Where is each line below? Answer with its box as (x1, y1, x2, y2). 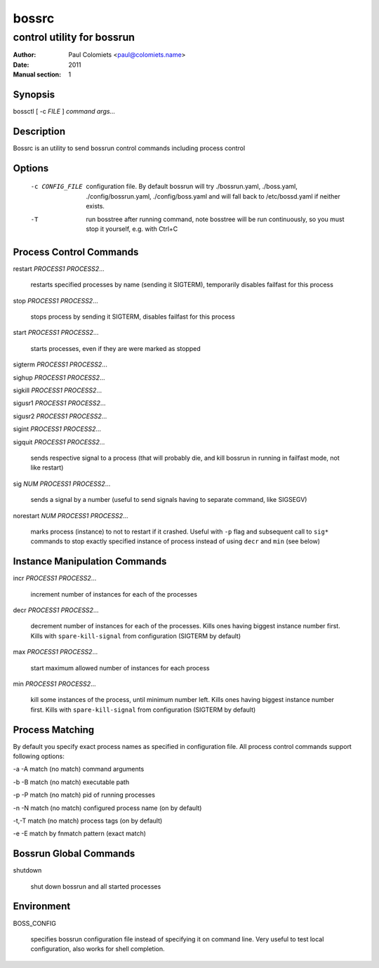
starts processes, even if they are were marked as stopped (30, 344, 201, 352)
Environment (13, 901, 71, 913)
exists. (86, 202, 105, 211)
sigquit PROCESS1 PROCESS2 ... (13, 437, 105, 446)
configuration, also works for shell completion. (30, 945, 165, 953)
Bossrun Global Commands (13, 848, 135, 860)
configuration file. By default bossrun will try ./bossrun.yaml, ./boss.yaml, (86, 183, 298, 191)
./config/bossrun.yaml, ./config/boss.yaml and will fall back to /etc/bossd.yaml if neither (86, 192, 340, 200)
